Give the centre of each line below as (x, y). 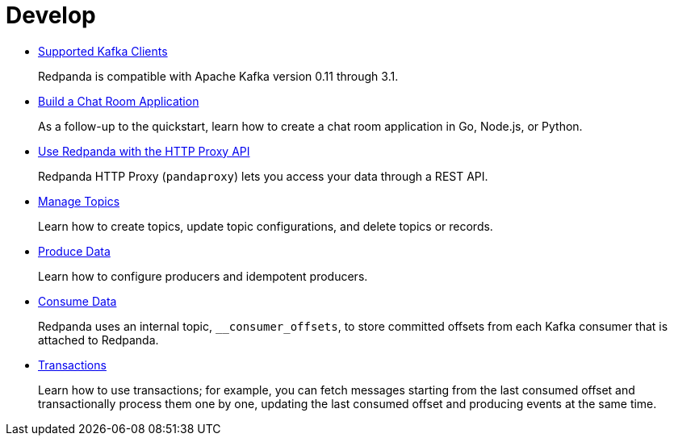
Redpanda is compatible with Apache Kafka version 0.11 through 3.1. (218, 76)
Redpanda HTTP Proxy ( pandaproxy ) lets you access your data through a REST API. (263, 176)
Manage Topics (79, 201)
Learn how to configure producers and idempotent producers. (203, 276)
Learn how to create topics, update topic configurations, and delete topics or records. (266, 226)
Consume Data (77, 301)
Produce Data (74, 251)
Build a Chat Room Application (119, 101)
